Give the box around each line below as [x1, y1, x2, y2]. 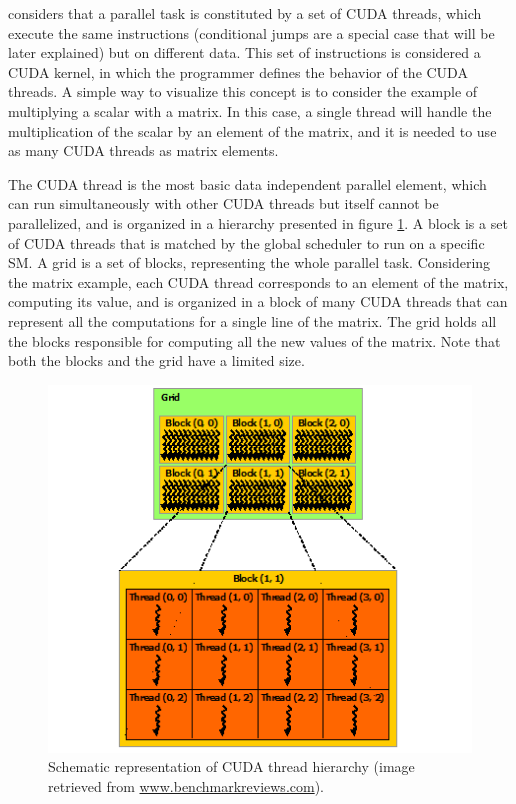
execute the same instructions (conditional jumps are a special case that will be [8, 22, 495, 43]
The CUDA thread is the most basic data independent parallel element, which [8, 173, 487, 194]
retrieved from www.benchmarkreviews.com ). [48, 775, 324, 796]
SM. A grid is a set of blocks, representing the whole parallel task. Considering [8, 252, 491, 273]
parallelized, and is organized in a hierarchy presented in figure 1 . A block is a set [8, 212, 508, 233]
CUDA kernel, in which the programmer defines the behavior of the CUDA [8, 61, 468, 82]
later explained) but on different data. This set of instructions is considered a [8, 42, 481, 63]
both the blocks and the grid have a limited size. [8, 350, 305, 371]
